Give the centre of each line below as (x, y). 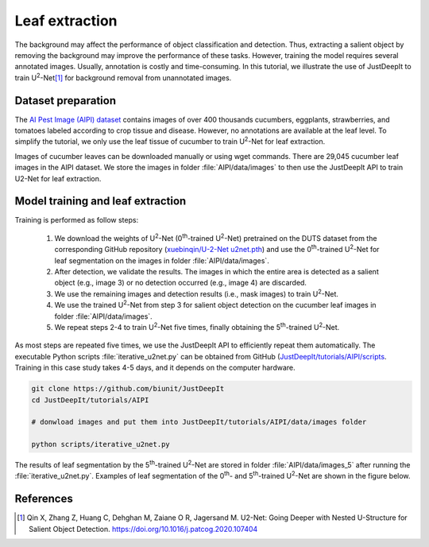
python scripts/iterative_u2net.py (100, 444)
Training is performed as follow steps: (77, 220)
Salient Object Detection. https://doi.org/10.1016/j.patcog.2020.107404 (143, 529)
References (44, 499)
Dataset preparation (66, 101)
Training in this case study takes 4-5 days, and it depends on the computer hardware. (155, 368)
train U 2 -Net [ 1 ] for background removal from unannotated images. (123, 77)
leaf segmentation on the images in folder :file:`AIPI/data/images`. (162, 260)
